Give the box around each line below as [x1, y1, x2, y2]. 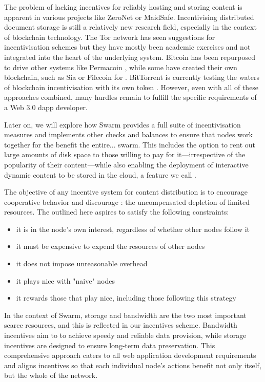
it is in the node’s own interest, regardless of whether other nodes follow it [16, 223, 250, 234]
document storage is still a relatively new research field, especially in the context [4, 22, 257, 32]
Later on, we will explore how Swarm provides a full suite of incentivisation [4, 119, 241, 130]
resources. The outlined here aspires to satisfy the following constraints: [4, 206, 229, 217]
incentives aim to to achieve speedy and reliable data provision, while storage [4, 330, 247, 341]
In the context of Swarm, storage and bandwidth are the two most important [4, 309, 247, 320]
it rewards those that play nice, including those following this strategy [16, 292, 236, 303]
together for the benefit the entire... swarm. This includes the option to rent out [4, 139, 256, 150]
